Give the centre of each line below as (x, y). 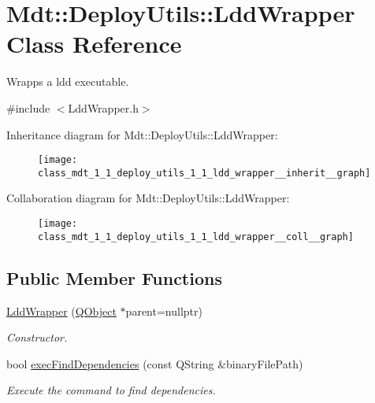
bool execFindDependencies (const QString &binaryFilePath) (155, 363)
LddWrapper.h (103, 107)
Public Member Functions (114, 277)
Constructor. (37, 337)
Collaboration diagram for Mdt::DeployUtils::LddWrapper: (148, 198)
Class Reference (94, 44)
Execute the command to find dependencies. (111, 390)
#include (28, 107)
